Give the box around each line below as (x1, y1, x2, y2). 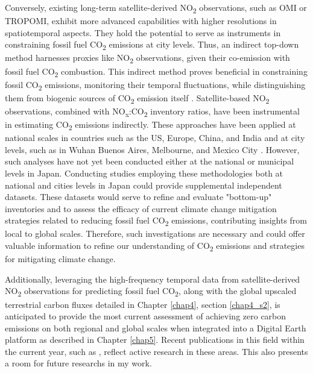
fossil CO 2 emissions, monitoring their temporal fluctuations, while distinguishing (5, 78, 306, 92)
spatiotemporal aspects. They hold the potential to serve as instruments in (5, 26, 281, 39)
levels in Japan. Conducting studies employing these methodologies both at (5, 166, 283, 179)
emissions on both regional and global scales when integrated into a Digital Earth (5, 321, 306, 334)
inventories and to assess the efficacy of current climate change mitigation (5, 202, 277, 215)
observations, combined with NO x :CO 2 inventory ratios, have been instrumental (5, 104, 300, 119)
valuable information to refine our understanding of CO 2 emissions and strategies (5, 239, 305, 253)
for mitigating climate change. (5, 252, 116, 265)
